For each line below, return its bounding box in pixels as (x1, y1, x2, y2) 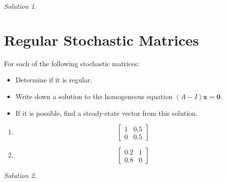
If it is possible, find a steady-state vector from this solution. (15, 107, 198, 118)
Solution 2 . (4, 170, 37, 181)
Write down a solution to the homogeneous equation (15, 91, 173, 101)
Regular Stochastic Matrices (4, 29, 199, 50)
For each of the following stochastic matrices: (4, 58, 139, 68)
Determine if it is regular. (15, 75, 92, 85)
